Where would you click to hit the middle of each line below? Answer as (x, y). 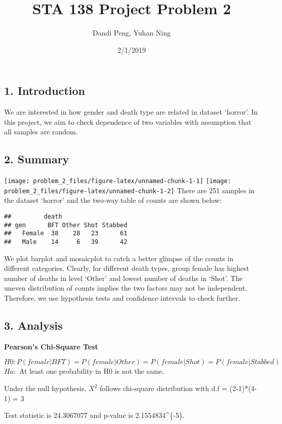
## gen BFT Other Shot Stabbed (66, 225)
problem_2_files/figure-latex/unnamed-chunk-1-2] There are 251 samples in (129, 190)
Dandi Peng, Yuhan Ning (132, 33)
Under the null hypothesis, (45, 388)
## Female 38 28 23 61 (66, 234)
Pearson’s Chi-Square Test (51, 346)
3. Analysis (33, 325)
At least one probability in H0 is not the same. (92, 371)
